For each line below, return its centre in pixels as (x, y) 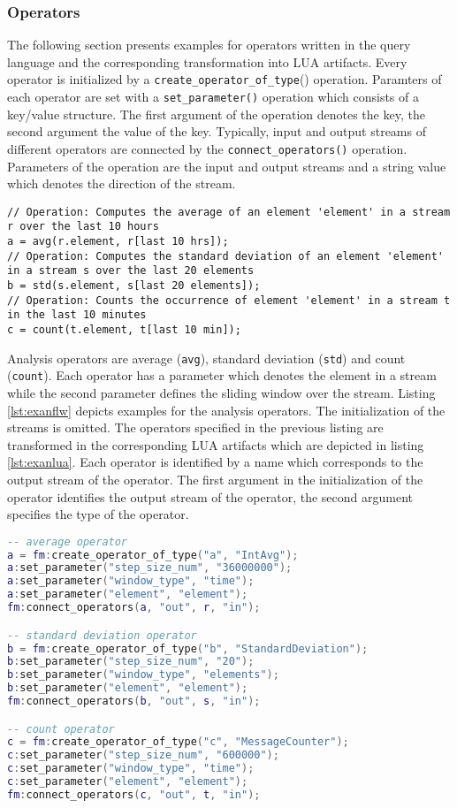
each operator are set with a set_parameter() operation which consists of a (213, 97)
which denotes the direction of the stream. (122, 183)
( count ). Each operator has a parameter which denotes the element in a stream (222, 375)
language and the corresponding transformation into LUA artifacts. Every (207, 61)
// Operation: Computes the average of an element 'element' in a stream (229, 212)
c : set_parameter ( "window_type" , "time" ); (131, 769)
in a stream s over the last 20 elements (131, 271)
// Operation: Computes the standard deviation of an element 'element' (225, 256)
